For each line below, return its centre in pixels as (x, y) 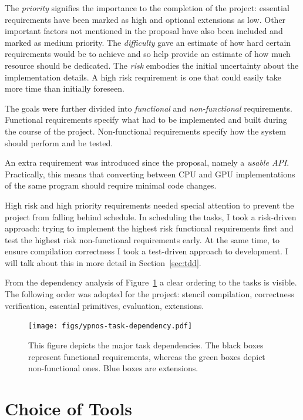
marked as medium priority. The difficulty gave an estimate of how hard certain (148, 42)
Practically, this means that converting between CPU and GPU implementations (150, 174)
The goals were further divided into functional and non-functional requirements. (149, 108)
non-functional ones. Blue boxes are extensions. (113, 368)
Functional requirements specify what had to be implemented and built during (146, 120)
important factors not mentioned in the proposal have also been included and (144, 31)
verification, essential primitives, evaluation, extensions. (105, 305)
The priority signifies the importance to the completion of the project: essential (147, 8)
